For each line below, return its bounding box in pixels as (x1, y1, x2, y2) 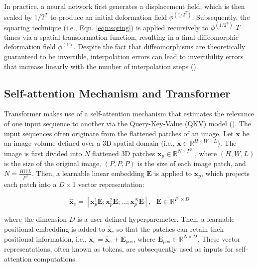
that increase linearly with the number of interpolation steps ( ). (4, 61, 198, 71)
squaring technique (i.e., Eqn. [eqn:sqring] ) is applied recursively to (4, 22, 209, 32)
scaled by (4, 11, 32, 22)
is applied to (154, 168, 192, 178)
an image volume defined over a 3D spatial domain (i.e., (4, 138, 175, 148)
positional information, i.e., (4, 233, 87, 244)
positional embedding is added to (4, 223, 105, 234)
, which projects (201, 168, 250, 178)
